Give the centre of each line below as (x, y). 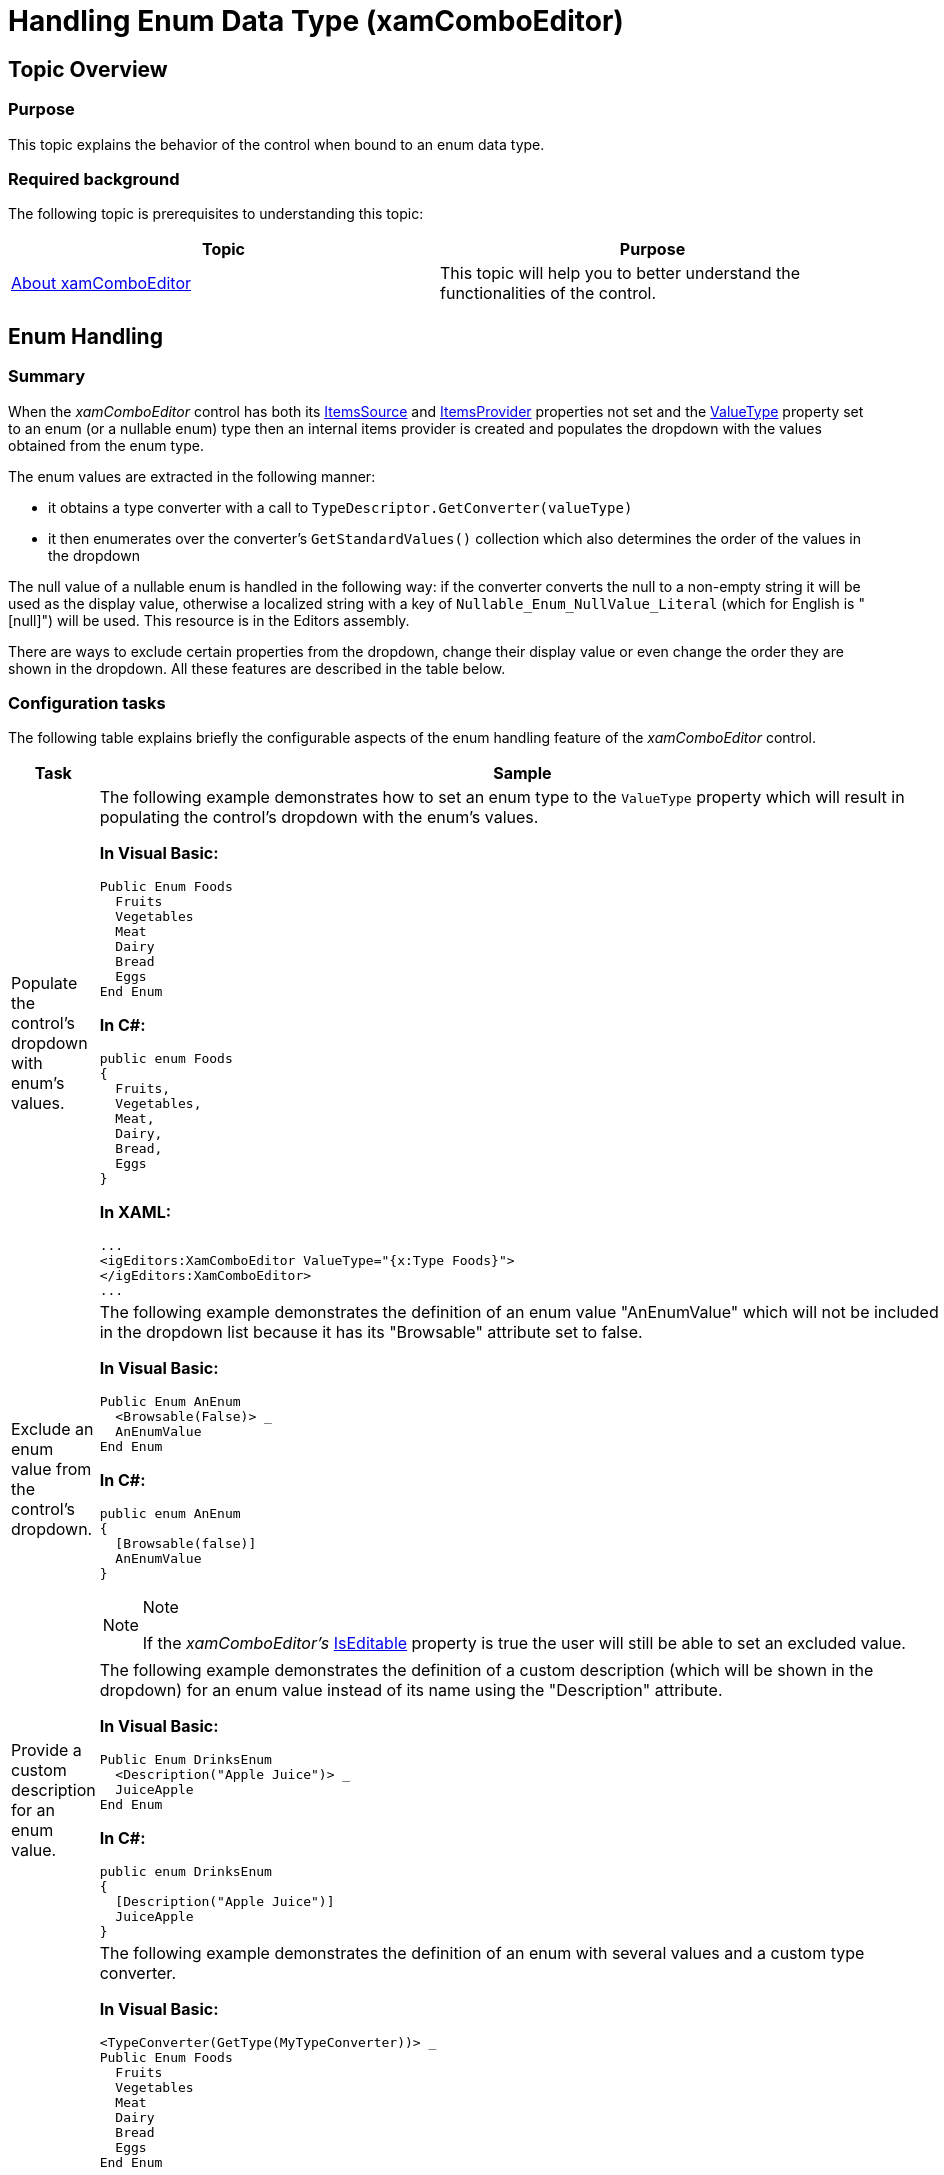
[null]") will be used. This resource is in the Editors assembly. (209, 620)
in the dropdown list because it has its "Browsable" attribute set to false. (371, 1332)
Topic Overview (88, 69)
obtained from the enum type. (106, 445)
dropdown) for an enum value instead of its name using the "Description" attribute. (411, 1690)
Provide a (46, 1749)
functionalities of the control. (548, 293)
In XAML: (135, 1212)
